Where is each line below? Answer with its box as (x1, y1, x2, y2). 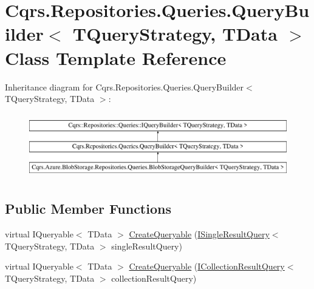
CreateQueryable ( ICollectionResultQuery (129, 260, 285, 273)
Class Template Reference (5, 45, 227, 70)
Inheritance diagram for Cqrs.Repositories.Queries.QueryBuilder (5, 80, 244, 93)
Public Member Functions (5, 199, 171, 218)
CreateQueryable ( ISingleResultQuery (129, 228, 270, 240)
